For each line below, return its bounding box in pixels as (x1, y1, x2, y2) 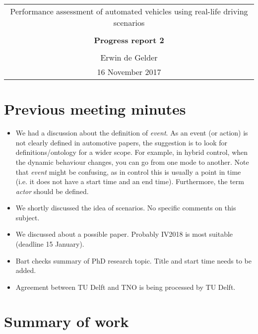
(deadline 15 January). (15, 239, 84, 249)
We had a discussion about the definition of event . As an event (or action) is (15, 128, 248, 138)
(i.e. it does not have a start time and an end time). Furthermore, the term (15, 176, 244, 187)
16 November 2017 (97, 66, 161, 77)
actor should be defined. (15, 186, 89, 196)
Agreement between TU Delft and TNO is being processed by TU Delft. (15, 281, 236, 292)
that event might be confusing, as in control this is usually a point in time (15, 166, 241, 177)
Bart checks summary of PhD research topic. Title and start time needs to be (15, 255, 252, 266)
